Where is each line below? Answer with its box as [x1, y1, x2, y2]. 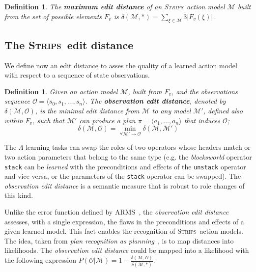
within [4, 115, 23, 125]
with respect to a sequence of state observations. [4, 70, 150, 80]
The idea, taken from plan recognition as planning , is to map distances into [4, 235, 234, 245]
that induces [184, 115, 220, 125]
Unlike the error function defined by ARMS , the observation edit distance [4, 207, 229, 217]
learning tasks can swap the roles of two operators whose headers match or [26, 142, 251, 152]
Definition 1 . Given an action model [4, 86, 118, 96]
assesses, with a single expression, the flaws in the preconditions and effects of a [4, 216, 244, 226]
